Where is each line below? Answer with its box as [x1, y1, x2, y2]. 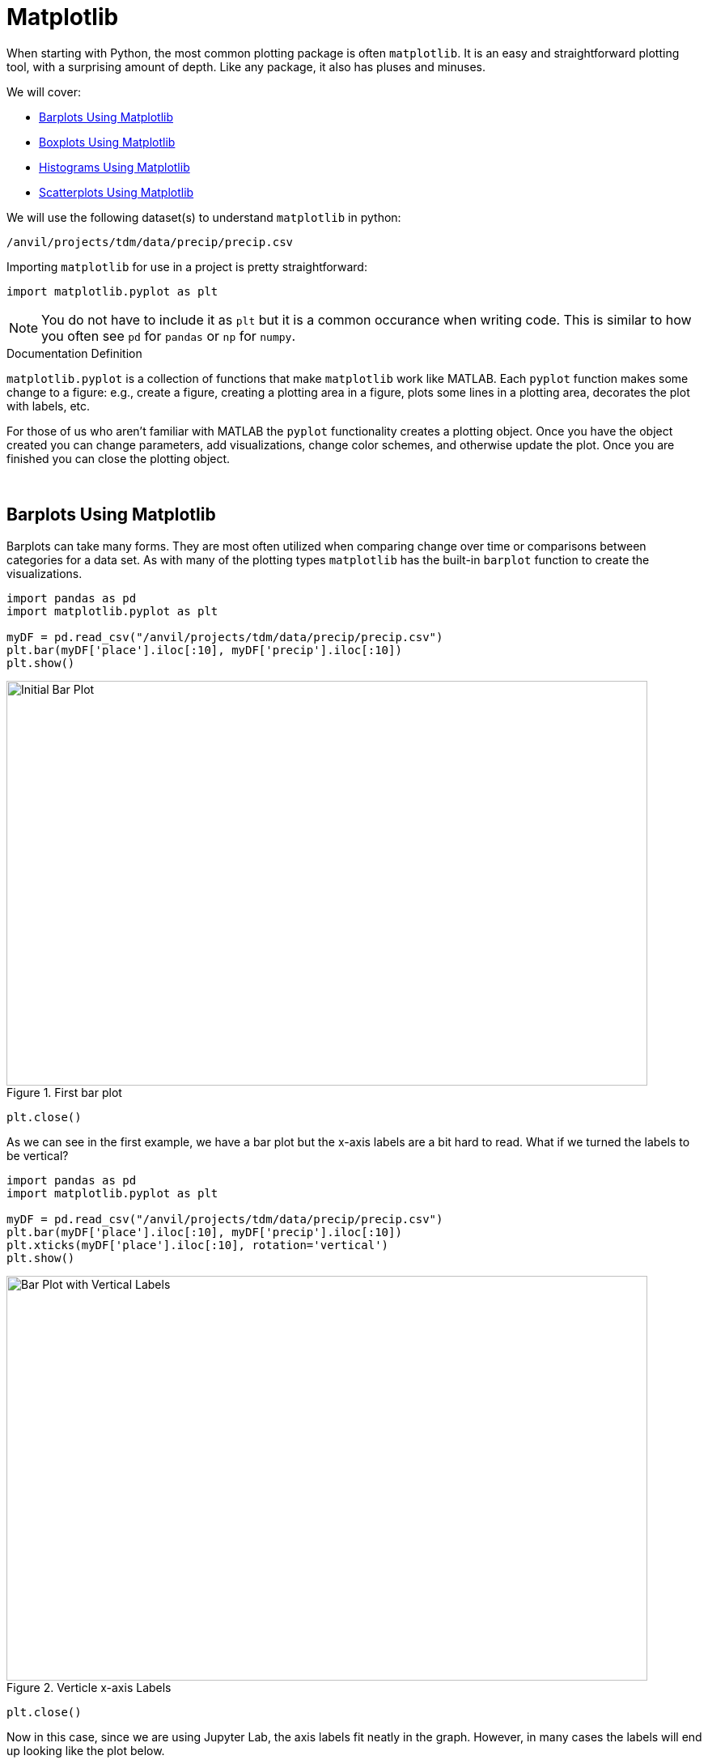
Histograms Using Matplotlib [39, 159, 190, 174]
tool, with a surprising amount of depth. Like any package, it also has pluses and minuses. [6, 59, 486, 74]
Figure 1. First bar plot [6, 1085, 122, 1099]
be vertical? [6, 1148, 69, 1163]
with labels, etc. [6, 398, 91, 413]
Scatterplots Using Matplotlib [39, 185, 194, 199]
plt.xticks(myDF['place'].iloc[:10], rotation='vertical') [6, 1238, 389, 1252]
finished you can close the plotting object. [6, 451, 231, 465]
